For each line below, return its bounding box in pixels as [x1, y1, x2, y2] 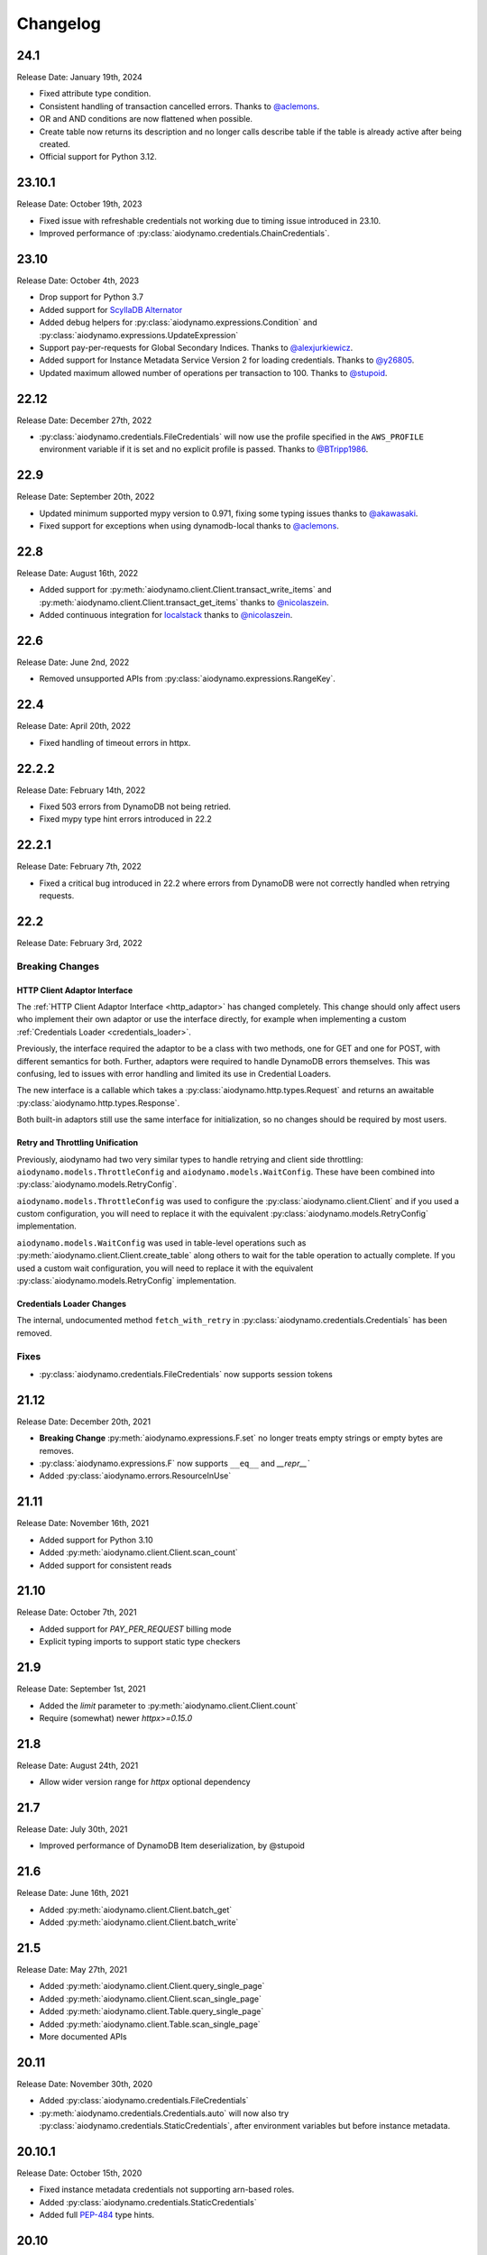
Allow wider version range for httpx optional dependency [39, 1777, 252, 1788]
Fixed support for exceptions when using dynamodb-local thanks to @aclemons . [39, 520, 340, 531]
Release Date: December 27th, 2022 [16, 415, 152, 426]
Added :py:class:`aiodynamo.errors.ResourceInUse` [39, 1470, 232, 1481]
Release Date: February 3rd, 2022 [16, 938, 143, 949]
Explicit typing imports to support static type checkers [39, 1636, 241, 1647]
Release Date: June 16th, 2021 [16, 1888, 129, 1899]
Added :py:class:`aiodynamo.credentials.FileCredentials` [39, 2095, 249, 2106]
